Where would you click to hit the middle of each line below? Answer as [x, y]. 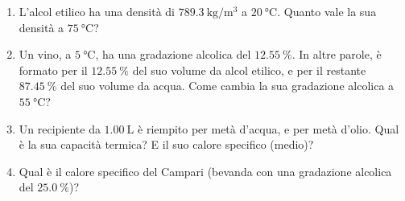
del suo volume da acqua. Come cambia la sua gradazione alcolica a [227, 86]
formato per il [53, 70]
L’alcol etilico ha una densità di [97, 11]
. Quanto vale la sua [327, 11]
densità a [41, 27]
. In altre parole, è [337, 54]
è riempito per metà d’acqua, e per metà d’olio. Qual [269, 128]
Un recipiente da [60, 128]
